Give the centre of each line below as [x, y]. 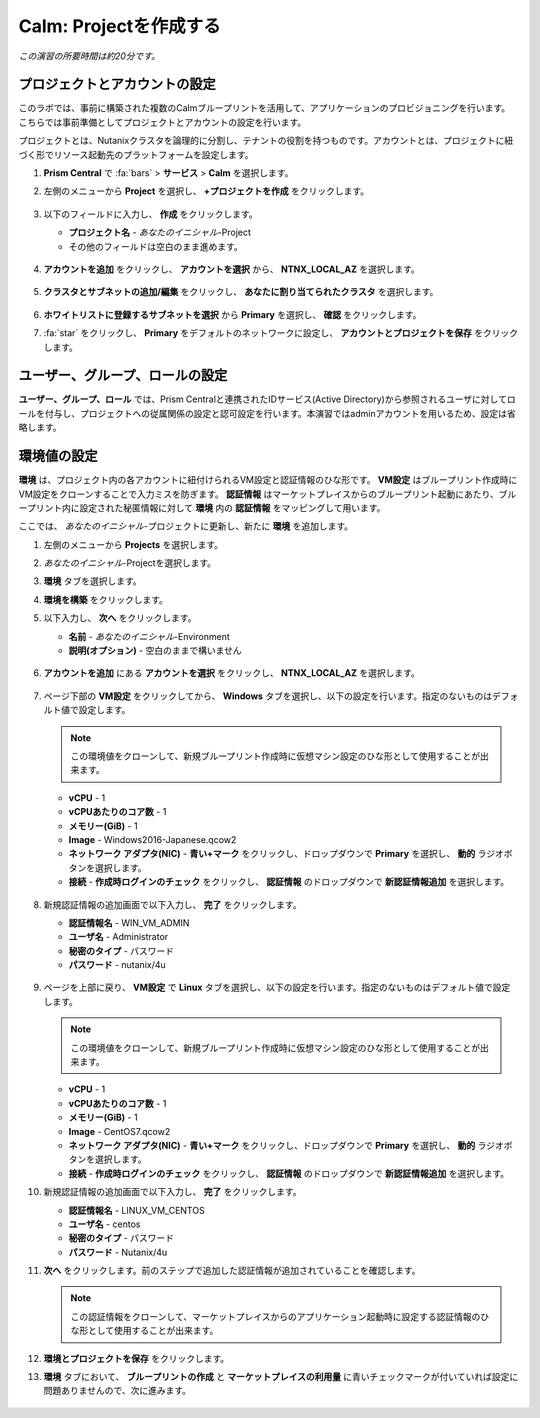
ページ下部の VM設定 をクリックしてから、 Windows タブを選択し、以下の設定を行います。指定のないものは [268, 696]
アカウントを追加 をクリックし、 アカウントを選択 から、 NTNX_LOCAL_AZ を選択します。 [231, 269]
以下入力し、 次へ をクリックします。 [120, 618]
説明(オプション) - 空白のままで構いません [155, 651]
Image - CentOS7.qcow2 [119, 1131]
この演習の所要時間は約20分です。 [89, 56]
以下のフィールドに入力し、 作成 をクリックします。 [151, 214]
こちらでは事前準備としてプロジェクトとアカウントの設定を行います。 [162, 122]
